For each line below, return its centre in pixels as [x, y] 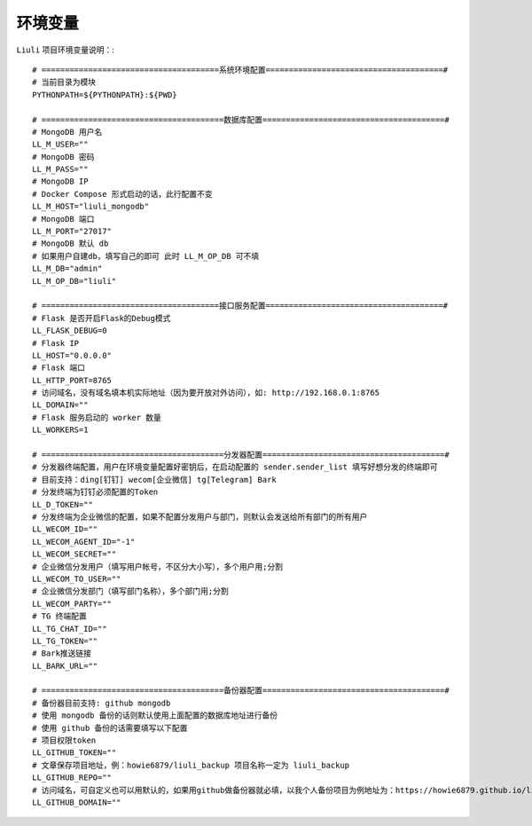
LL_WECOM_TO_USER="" [77, 578]
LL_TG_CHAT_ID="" [70, 629]
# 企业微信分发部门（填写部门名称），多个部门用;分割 [131, 591]
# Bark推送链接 [62, 653]
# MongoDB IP [60, 181]
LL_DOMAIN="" [60, 405]
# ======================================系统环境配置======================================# [240, 70]
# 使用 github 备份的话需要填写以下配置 [110, 728]
